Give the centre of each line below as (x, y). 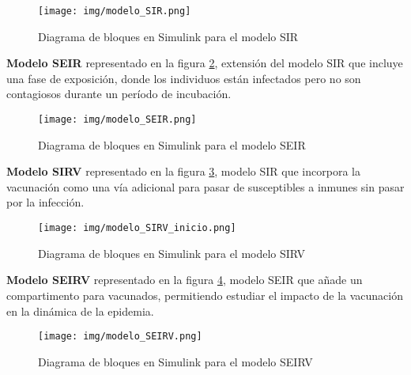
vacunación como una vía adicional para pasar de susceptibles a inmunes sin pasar (205, 186)
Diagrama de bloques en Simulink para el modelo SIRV (172, 253)
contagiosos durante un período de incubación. (119, 94)
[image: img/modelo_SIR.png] (115, 11)
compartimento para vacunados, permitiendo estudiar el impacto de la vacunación (205, 295)
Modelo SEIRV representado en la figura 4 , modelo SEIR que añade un (185, 280)
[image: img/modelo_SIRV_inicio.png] (137, 228)
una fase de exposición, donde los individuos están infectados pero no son (184, 78)
